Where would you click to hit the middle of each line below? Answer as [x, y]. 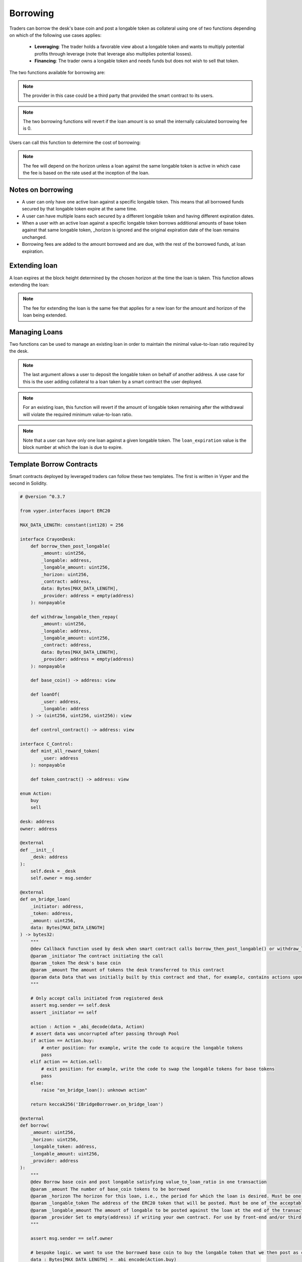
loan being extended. [45, 315]
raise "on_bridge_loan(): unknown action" [94, 1090]
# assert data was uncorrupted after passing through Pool [105, 1033]
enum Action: [36, 793]
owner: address [39, 829]
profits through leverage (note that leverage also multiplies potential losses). [114, 54]
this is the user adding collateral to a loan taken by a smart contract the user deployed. [112, 382]
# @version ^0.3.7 [43, 497]
